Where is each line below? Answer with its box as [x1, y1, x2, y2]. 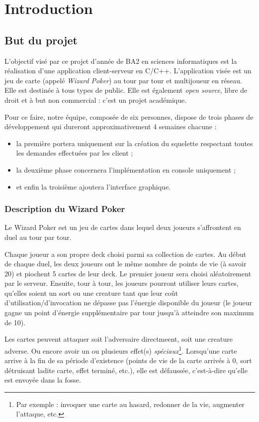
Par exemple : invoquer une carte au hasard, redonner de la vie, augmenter [16, 399, 245, 409]
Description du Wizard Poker [4, 203, 125, 215]
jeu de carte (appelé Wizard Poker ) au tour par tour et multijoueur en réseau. [4, 75, 242, 85]
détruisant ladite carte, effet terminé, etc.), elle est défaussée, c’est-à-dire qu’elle [4, 365, 248, 375]
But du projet [4, 32, 78, 47]
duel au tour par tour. [4, 231, 72, 242]
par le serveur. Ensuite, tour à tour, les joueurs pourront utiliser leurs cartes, [4, 278, 239, 288]
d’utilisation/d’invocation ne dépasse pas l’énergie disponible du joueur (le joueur [4, 297, 252, 308]
